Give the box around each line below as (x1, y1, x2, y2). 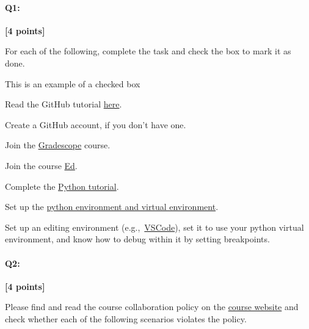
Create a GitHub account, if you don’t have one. (5, 118, 186, 131)
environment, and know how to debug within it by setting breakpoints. (5, 233, 270, 245)
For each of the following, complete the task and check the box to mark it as (5, 45, 291, 57)
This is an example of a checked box (5, 77, 140, 90)
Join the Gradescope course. (5, 139, 111, 151)
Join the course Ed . (5, 159, 78, 172)
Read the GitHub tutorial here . (5, 98, 122, 110)
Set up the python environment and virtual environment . (5, 200, 219, 213)
